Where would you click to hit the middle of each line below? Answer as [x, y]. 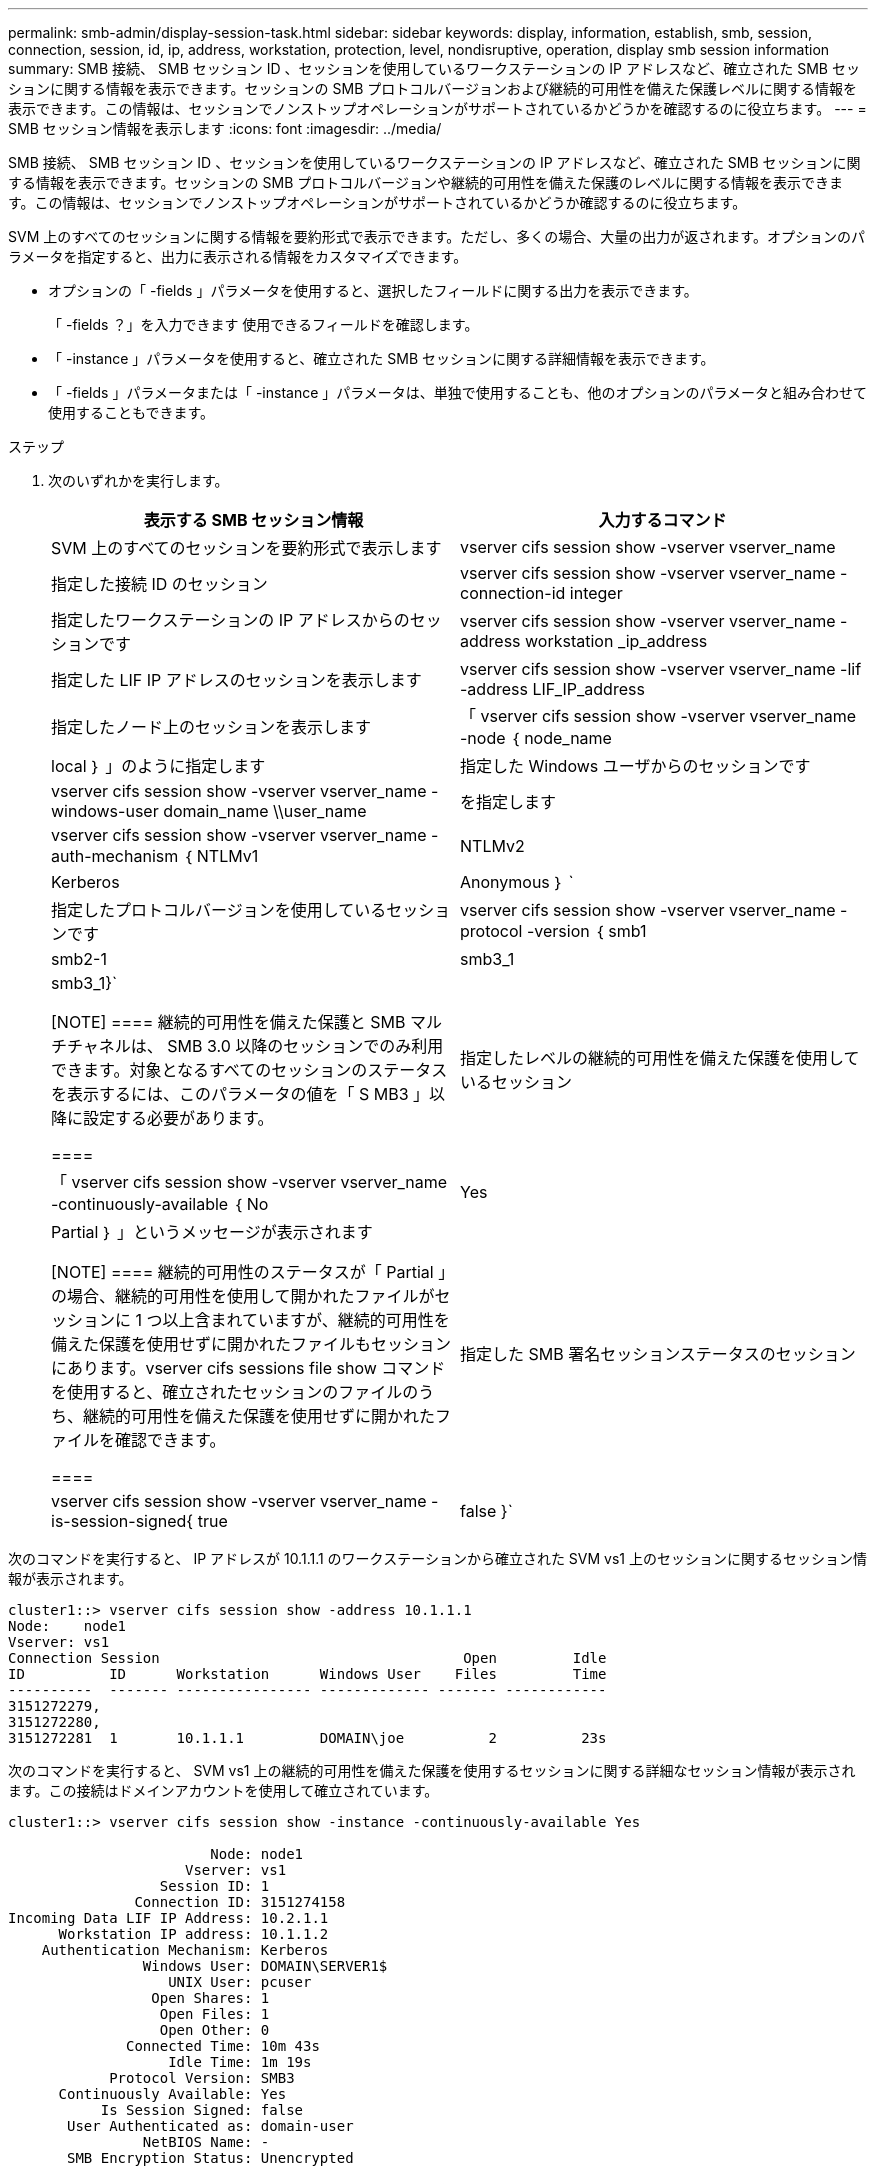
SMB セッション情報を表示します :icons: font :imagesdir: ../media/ [225, 128]
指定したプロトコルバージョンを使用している [219, 910]
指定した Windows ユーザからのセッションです [635, 766]
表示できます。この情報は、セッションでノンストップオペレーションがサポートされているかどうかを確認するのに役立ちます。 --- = [437, 108]
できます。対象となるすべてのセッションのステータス [249, 1070]
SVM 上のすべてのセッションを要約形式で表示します [246, 548]
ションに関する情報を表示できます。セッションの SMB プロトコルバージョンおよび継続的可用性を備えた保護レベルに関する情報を [432, 88]
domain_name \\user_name [265, 811]
